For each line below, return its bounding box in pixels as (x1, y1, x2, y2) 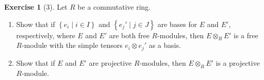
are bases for (157, 18, 197, 29)
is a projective (215, 57, 260, 68)
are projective (89, 57, 132, 68)
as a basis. (149, 40, 181, 50)
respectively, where (16, 30, 75, 40)
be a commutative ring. (77, 2, 151, 12)
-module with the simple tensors (22, 40, 123, 50)
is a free (233, 30, 258, 40)
